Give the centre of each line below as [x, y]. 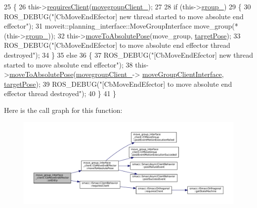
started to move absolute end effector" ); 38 [68, 64]
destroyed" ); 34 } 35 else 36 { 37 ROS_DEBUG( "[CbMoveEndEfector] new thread [128, 54]
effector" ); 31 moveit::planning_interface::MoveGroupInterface [98, 26]
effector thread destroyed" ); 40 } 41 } [60, 93]
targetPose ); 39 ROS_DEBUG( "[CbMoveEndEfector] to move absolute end [118, 84]
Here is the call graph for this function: [63, 110]
